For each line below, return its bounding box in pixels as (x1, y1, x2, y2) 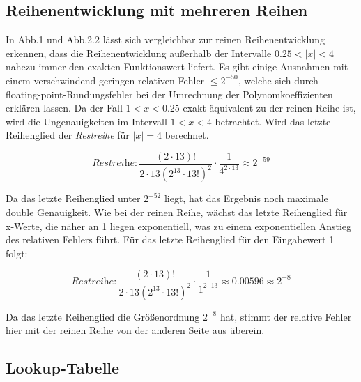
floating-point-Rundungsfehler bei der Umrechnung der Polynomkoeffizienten (6, 86, 333, 101)
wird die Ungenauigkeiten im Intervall (6, 114, 167, 128)
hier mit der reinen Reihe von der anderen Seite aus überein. (6, 323, 265, 337)
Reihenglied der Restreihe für (6, 128, 130, 142)
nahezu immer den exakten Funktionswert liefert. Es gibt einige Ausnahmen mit (6, 59, 348, 74)
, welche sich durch (238, 72, 318, 87)
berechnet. (164, 128, 209, 142)
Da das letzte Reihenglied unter (6, 191, 141, 206)
